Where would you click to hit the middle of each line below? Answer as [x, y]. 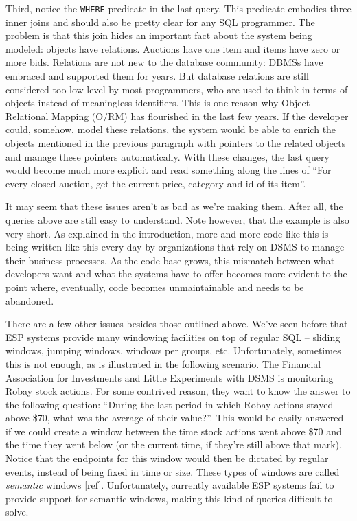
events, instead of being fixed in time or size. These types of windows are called [173, 471]
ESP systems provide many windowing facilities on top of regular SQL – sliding [173, 337]
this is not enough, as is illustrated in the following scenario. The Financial [163, 363]
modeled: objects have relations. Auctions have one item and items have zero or [173, 48]
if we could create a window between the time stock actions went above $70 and [174, 431]
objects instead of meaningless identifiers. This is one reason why [142, 103]
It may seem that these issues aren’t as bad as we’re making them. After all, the [174, 206]
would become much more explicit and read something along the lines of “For [169, 170]
